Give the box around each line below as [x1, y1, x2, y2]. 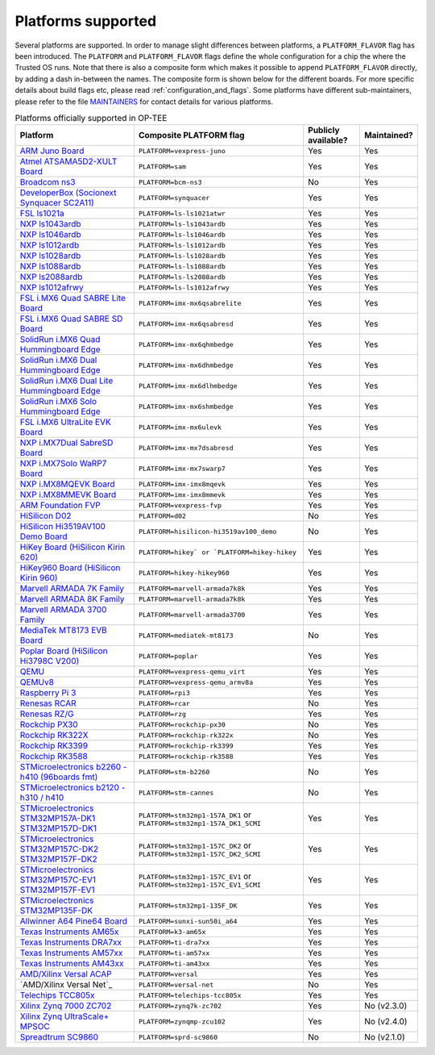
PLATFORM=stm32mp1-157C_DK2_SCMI [138, 849, 262, 858]
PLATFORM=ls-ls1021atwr [138, 209, 226, 218]
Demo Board [19, 531, 68, 542]
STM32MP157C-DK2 [19, 844, 99, 855]
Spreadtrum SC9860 [19, 1032, 99, 1043]
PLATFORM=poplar [138, 652, 198, 661]
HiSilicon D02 [19, 511, 72, 522]
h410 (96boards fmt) [19, 771, 98, 782]
